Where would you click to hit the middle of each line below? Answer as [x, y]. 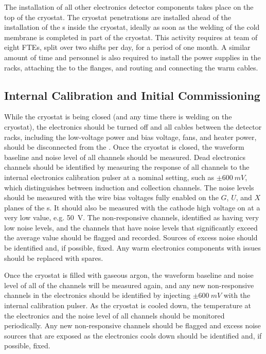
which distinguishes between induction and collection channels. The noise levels [129, 187]
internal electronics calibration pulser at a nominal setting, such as [109, 177]
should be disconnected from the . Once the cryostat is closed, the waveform [124, 147]
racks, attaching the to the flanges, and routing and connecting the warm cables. [131, 67]
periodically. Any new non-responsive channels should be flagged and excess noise [132, 325]
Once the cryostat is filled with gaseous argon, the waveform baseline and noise [129, 275]
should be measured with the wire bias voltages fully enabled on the [111, 197]
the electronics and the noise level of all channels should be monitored [114, 315]
